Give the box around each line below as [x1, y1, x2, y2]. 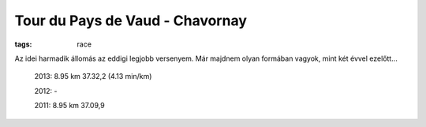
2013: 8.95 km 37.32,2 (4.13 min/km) [34, 72, 152, 81]
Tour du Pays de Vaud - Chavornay [14, 12, 248, 29]
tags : [14, 39, 32, 49]
